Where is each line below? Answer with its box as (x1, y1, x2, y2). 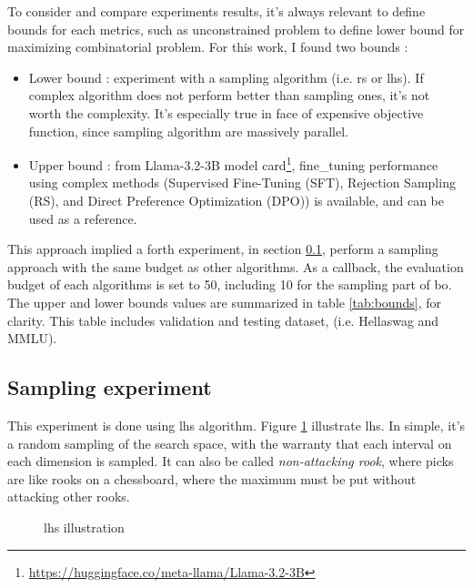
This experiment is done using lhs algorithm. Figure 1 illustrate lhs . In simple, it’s (7, 415, 466, 434)
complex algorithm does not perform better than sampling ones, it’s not (28, 86, 430, 105)
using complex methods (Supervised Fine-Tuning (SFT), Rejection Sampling (28, 173, 456, 192)
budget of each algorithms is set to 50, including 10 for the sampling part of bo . (7, 275, 452, 294)
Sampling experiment (7, 373, 212, 401)
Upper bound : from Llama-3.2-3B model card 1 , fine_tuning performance (28, 153, 438, 174)
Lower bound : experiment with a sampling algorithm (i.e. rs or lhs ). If (28, 67, 424, 86)
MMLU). (7, 329, 57, 348)
